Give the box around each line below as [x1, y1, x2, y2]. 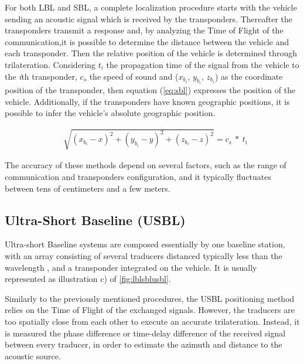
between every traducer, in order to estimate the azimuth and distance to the [5, 338, 282, 351]
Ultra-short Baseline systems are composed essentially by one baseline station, [5, 238, 285, 250]
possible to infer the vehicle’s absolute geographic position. [5, 107, 216, 119]
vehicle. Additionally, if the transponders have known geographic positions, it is [5, 95, 290, 107]
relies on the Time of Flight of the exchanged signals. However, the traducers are [5, 304, 295, 316]
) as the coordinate [214, 70, 283, 82]
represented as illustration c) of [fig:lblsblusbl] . [5, 273, 171, 285]
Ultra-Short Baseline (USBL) [5, 210, 186, 229]
